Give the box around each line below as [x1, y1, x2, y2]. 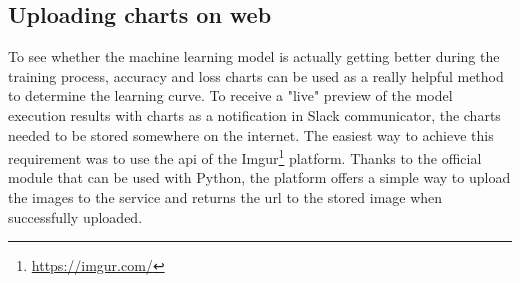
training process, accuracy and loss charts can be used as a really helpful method [8, 65, 504, 86]
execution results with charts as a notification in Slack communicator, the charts [8, 104, 501, 125]
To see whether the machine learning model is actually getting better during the [8, 46, 500, 67]
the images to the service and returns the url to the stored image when [8, 187, 443, 208]
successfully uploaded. [8, 206, 143, 227]
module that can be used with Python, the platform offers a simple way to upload [8, 167, 511, 188]
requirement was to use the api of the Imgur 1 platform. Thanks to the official [8, 145, 482, 168]
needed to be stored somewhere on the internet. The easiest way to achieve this [8, 124, 494, 145]
